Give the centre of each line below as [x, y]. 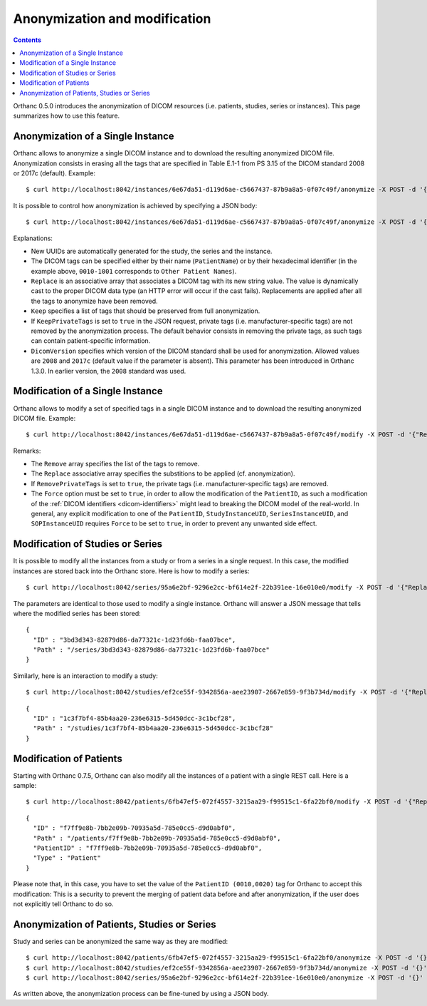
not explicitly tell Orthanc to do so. [63, 904]
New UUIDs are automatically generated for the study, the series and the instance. [152, 251]
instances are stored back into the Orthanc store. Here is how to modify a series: [131, 571]
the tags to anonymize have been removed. [94, 301]
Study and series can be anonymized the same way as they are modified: [121, 941]
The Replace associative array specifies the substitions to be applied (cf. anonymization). [163, 473]
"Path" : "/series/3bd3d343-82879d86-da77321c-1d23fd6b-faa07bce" [151, 650]
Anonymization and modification [112, 19]
